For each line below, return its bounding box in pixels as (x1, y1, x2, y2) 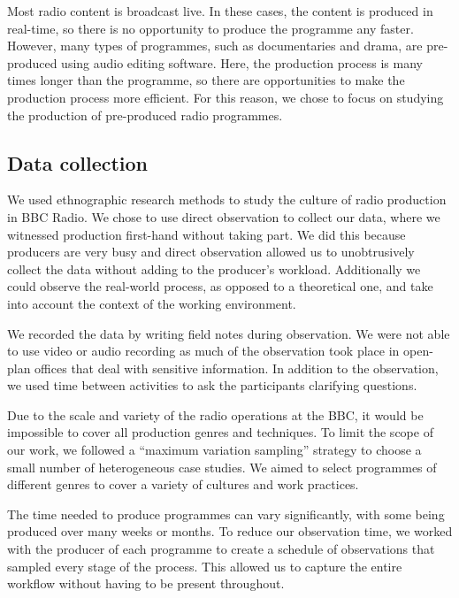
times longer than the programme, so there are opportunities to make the (7, 71, 405, 89)
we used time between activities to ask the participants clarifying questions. (7, 376, 417, 395)
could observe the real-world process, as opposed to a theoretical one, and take (7, 277, 433, 295)
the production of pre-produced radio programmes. (7, 105, 283, 124)
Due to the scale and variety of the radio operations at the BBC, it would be (7, 405, 424, 424)
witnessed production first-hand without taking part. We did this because (7, 225, 406, 243)
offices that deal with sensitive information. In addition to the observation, (34, 358, 439, 377)
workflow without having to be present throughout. (7, 574, 285, 593)
